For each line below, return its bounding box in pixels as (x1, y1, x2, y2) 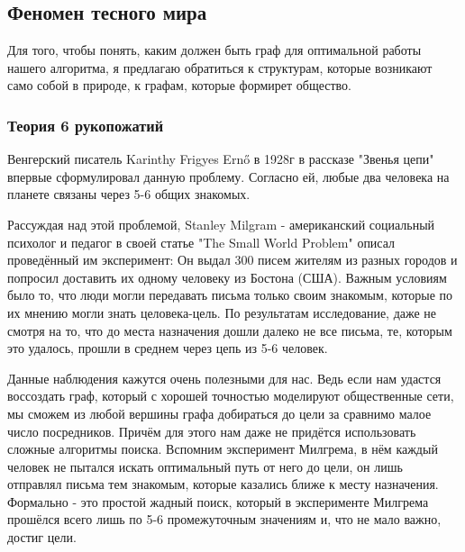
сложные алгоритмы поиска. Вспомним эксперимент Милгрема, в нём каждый (7, 439, 438, 458)
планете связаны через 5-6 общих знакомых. (7, 185, 251, 204)
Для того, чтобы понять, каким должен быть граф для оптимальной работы (7, 41, 422, 59)
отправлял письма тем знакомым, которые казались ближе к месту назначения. (7, 475, 439, 493)
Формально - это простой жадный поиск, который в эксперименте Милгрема (7, 492, 429, 511)
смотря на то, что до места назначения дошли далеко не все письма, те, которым (7, 321, 452, 339)
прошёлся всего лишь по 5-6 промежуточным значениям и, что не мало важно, (7, 510, 442, 529)
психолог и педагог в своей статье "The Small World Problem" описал (7, 232, 396, 251)
